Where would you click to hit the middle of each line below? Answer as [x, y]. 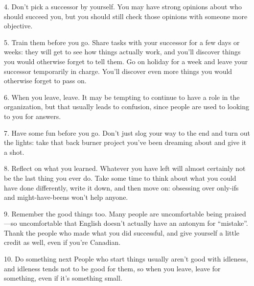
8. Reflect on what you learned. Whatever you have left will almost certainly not [125, 168]
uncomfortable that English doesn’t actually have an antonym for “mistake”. [134, 223]
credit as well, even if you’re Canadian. [62, 242]
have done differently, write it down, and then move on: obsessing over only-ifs [121, 187]
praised [235, 213]
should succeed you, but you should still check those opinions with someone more [126, 16]
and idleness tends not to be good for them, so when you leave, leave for [112, 268]
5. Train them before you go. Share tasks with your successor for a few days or [122, 42]
